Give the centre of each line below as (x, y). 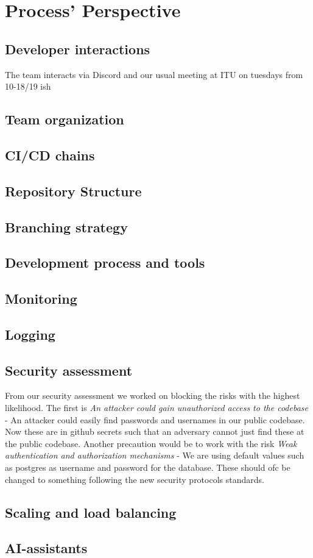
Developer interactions (78, 48)
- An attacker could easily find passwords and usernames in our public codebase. (155, 419)
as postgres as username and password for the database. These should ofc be (148, 467)
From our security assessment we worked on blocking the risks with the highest (153, 395)
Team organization (65, 119)
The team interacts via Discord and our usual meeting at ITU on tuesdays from (154, 74)
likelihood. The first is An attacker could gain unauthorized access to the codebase (156, 408)
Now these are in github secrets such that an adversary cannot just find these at (155, 431)
